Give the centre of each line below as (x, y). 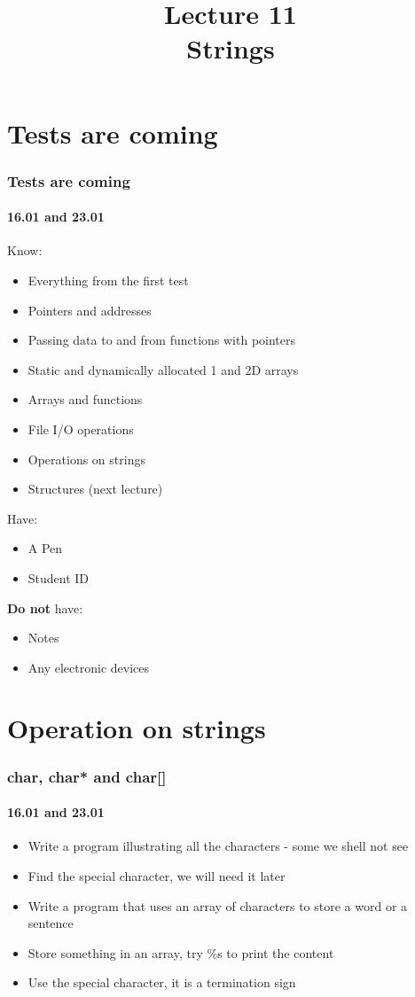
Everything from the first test (108, 280)
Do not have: (45, 608)
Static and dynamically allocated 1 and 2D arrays (163, 369)
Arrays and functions (85, 399)
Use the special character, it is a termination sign (162, 982)
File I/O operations (81, 428)
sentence (51, 923)
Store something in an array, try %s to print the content (181, 952)
